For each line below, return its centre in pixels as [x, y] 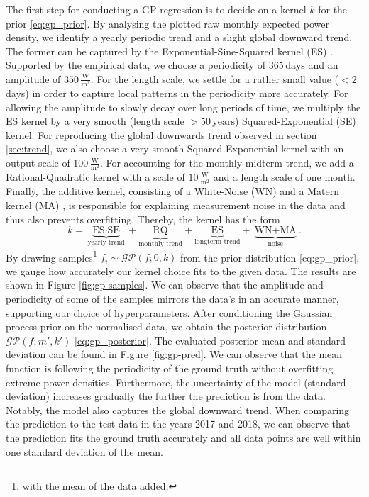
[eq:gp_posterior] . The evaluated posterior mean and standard [210, 340]
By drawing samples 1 [51, 256]
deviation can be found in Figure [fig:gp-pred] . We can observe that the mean [174, 354]
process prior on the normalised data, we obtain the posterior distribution [166, 326]
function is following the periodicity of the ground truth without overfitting [170, 368]
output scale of [38, 163]
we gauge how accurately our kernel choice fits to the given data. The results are [181, 270]
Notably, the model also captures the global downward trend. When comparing [178, 409]
